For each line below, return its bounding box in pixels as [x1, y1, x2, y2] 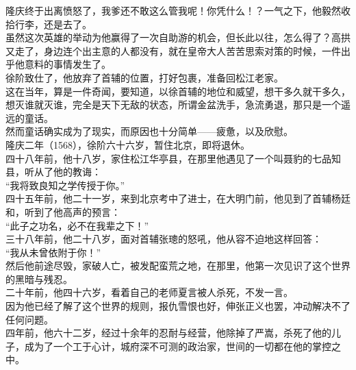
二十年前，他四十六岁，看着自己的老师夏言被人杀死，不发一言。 [5, 285, 293, 299]
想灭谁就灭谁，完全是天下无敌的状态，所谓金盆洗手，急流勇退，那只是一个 [5, 97, 341, 112]
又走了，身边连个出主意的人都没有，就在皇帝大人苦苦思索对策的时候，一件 [5, 43, 341, 58]
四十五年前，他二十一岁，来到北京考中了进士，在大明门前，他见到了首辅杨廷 [5, 191, 351, 206]
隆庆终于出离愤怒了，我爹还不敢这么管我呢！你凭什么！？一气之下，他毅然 [5, 3, 341, 17]
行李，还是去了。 [14, 16, 92, 31]
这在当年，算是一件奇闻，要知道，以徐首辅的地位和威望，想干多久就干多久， [5, 84, 351, 98]
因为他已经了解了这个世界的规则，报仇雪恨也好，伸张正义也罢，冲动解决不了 [5, 299, 351, 313]
